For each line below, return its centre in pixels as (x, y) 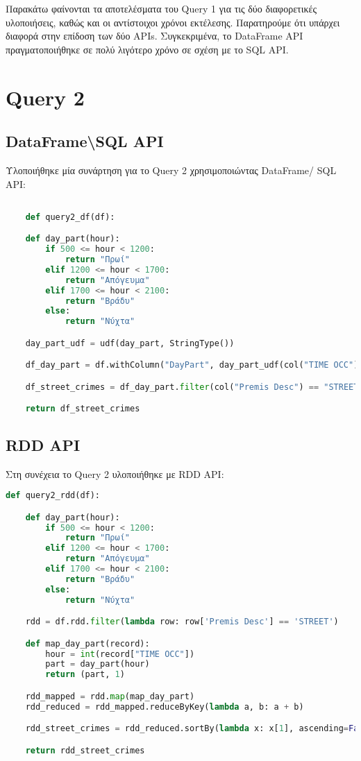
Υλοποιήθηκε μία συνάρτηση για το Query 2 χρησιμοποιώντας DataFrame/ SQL (171, 170)
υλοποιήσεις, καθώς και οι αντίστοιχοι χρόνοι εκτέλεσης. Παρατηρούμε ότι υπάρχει (173, 22)
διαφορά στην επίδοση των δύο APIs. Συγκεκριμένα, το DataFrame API (154, 36)
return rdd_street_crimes (85, 750)
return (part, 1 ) (85, 675)
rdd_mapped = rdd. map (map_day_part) (110, 696)
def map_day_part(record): (87, 643)
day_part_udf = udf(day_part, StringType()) (130, 343)
